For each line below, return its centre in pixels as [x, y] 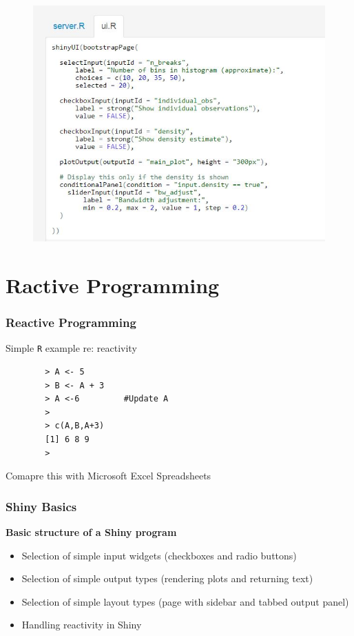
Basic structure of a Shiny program [91, 532]
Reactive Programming [71, 322]
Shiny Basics [41, 506]
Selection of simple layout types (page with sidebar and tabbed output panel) [185, 601]
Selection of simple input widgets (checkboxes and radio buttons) [159, 555]
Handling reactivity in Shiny [82, 625]
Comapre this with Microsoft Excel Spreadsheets [108, 476]
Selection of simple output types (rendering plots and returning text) [167, 578]
